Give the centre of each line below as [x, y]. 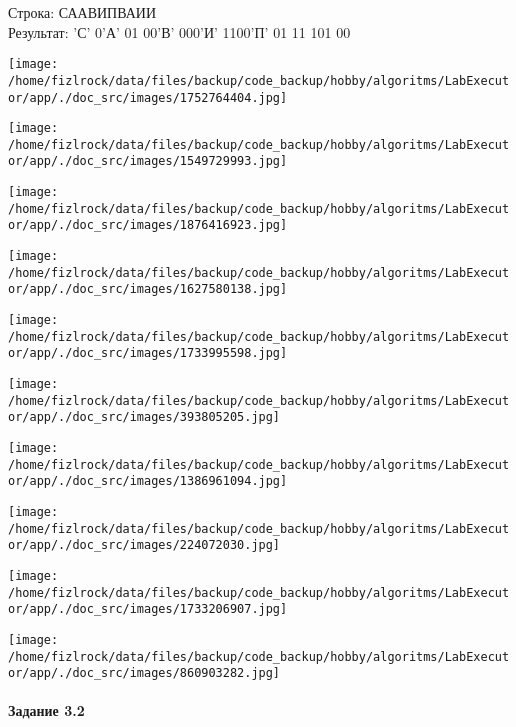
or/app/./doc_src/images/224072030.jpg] [144, 545]
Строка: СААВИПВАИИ [82, 12]
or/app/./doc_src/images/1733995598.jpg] [148, 353]
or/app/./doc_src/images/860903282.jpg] [144, 673]
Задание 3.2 [46, 710]
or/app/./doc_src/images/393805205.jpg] [144, 417]
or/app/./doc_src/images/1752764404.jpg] [148, 97]
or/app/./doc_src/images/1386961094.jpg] [148, 481]
